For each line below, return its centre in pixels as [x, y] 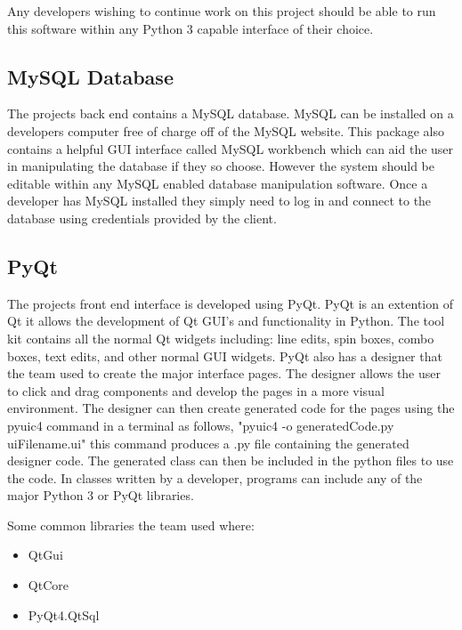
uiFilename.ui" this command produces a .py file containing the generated [208, 443]
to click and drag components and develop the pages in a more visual [196, 390]
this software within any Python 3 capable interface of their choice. [190, 28]
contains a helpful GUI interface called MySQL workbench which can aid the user [231, 148]
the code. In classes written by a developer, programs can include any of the [215, 477]
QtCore [48, 585]
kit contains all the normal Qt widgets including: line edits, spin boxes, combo [221, 338]
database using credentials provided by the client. [142, 218]
